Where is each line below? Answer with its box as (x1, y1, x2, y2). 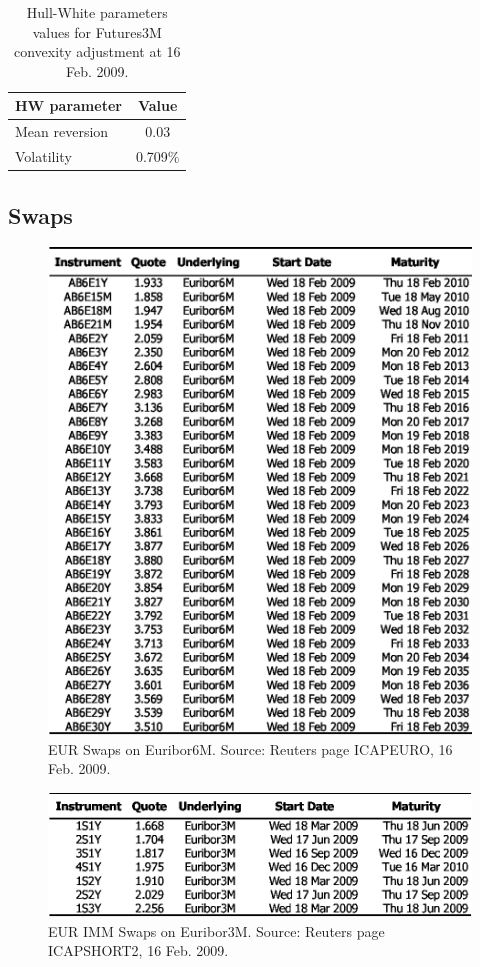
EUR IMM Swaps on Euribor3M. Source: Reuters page (48, 920, 385, 941)
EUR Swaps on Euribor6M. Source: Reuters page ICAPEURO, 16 (48, 738, 453, 759)
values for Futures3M (32, 21, 162, 42)
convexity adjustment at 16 (13, 41, 181, 62)
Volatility (15, 146, 72, 167)
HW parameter (15, 95, 122, 116)
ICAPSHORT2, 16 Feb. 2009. (48, 940, 229, 961)
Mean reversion (15, 121, 109, 142)
